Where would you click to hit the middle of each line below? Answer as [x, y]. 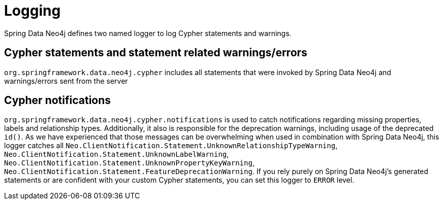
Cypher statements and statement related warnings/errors [156, 53]
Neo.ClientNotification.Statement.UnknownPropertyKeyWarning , [129, 163]
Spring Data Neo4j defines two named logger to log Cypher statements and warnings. [148, 33]
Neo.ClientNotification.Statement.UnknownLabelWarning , [117, 154]
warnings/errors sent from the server [66, 81]
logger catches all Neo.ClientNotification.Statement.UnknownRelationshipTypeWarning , [171, 146]
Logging [33, 11]
